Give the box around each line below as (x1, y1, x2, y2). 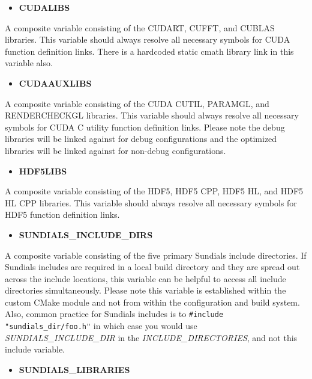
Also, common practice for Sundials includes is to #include (5, 307, 224, 320)
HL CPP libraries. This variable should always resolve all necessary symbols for (5, 196, 297, 209)
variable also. (5, 57, 53, 69)
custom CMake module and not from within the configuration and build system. (5, 295, 300, 308)
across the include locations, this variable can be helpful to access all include (5, 272, 286, 285)
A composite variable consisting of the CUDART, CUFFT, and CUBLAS (5, 21, 275, 34)
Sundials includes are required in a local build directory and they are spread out (5, 260, 300, 273)
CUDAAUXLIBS (19, 76, 92, 89)
